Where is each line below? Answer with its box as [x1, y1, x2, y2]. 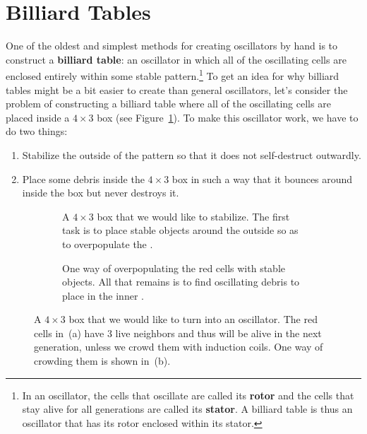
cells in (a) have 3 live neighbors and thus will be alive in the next [34, 325, 322, 340]
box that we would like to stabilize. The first [97, 209, 290, 223]
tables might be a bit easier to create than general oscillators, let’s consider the [6, 82, 348, 97]
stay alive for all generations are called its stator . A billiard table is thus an [22, 401, 353, 416]
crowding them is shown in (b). [34, 353, 171, 368]
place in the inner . [62, 288, 144, 303]
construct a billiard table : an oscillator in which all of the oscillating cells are [6, 52, 347, 66]
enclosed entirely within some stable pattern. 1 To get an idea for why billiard [6, 66, 339, 83]
